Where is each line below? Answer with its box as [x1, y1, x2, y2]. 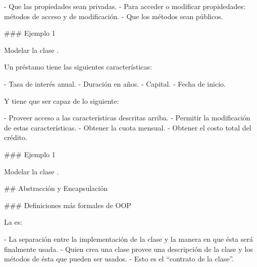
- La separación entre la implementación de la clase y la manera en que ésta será [4, 233, 253, 244]
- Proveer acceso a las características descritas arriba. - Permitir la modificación [4, 112, 250, 123]
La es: [4, 217, 23, 227]
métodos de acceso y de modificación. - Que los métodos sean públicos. [4, 11, 223, 21]
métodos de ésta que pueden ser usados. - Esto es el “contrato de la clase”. [4, 253, 234, 264]
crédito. [4, 132, 27, 143]
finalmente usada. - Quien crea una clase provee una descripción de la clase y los [4, 243, 253, 254]
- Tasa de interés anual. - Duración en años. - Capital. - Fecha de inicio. [4, 78, 226, 89]
